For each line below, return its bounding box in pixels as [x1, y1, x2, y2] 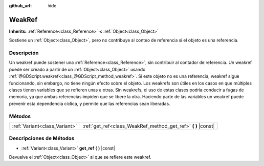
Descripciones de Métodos [9, 135, 75, 142]
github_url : [9, 3, 32, 8]
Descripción [9, 49, 39, 56]
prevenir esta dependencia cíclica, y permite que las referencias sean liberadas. [9, 101, 171, 106]
